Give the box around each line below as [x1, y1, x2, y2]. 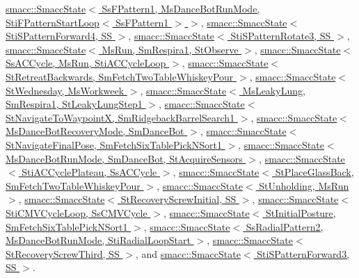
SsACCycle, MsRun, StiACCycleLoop [6, 56, 166, 70]
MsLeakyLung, [242, 83, 305, 97]
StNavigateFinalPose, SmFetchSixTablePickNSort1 [6, 137, 222, 152]
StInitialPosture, [266, 205, 336, 220]
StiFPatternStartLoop [6, 15, 99, 29]
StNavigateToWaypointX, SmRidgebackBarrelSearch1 [6, 110, 235, 124]
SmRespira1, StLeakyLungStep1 [6, 97, 143, 111]
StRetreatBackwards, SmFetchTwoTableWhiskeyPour [6, 69, 234, 83]
